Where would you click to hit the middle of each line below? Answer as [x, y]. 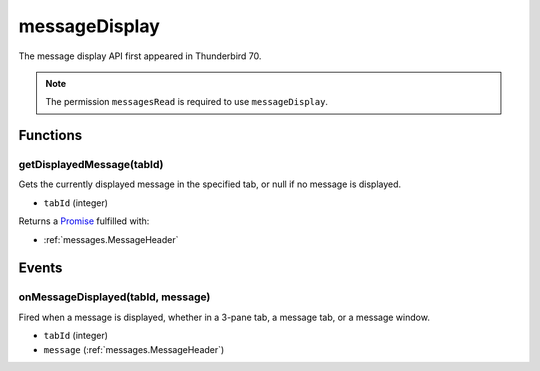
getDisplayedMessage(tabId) [91, 165]
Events [40, 268]
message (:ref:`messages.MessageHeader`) [134, 349]
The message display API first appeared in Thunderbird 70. [140, 56]
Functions [50, 135]
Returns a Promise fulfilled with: [84, 221]
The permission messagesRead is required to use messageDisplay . [187, 102]
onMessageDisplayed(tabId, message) [114, 297]
